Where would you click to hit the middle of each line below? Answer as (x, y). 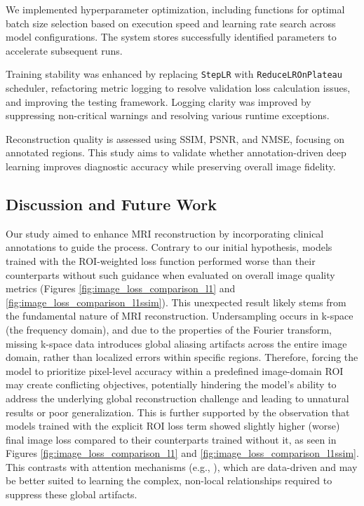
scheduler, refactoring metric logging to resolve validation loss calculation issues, (178, 88)
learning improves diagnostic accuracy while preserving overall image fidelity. (171, 166)
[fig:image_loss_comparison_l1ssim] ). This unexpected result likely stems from (176, 302)
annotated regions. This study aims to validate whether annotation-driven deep (176, 152)
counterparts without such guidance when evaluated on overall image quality (170, 274)
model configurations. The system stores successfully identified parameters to (171, 37)
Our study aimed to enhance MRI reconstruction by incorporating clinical (165, 233)
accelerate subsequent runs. (64, 50)
